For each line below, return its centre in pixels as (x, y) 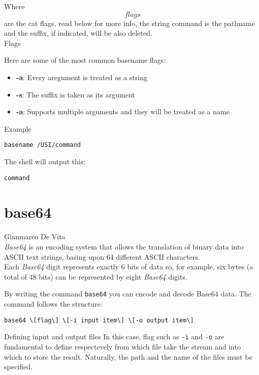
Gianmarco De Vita (35, 236)
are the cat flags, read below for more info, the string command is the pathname (129, 23)
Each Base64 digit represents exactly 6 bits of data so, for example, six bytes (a (129, 267)
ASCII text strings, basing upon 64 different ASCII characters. (102, 256)
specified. (18, 367)
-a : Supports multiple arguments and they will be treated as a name (123, 111)
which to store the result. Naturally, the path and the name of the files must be (128, 356)
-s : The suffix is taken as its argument (75, 94)
